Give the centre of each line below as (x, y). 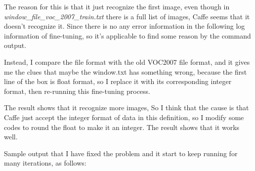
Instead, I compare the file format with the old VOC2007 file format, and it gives (127, 62)
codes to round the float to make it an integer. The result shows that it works (122, 127)
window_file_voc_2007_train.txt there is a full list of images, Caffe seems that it (127, 16)
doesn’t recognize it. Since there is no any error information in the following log (125, 26)
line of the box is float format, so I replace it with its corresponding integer (118, 81)
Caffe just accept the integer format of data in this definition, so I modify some (124, 117)
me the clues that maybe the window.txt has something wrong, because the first (126, 71)
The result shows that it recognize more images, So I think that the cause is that (127, 107)
